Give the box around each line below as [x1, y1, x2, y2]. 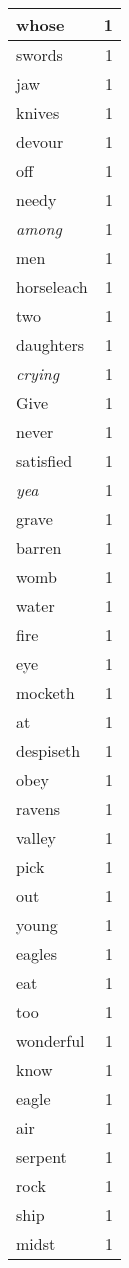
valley [16, 826, 57, 849]
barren [16, 536, 62, 559]
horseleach [16, 275, 88, 298]
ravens [16, 797, 61, 820]
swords [16, 43, 63, 66]
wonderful [16, 1029, 85, 1052]
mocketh [16, 681, 75, 704]
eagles [16, 942, 57, 965]
